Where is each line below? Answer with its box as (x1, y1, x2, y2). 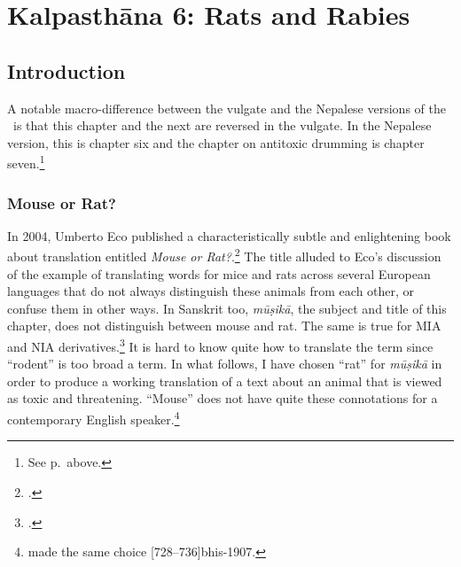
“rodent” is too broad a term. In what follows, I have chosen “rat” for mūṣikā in (7, 354, 442, 373)
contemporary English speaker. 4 (7, 408, 180, 428)
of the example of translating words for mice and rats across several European (7, 264, 431, 283)
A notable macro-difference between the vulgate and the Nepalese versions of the (7, 98, 446, 117)
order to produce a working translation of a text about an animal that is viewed (7, 371, 442, 390)
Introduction (7, 57, 126, 84)
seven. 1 (7, 151, 45, 173)
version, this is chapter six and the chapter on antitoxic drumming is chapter (7, 133, 425, 151)
